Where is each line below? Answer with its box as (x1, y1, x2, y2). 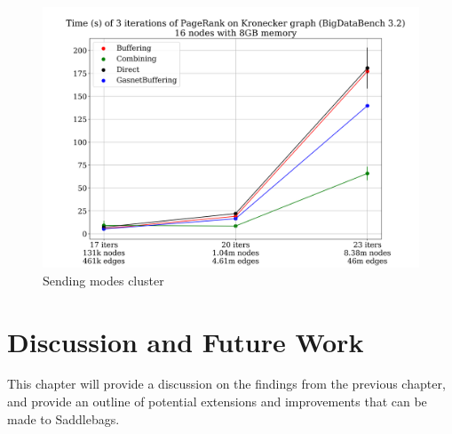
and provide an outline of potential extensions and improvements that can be (7, 392, 427, 411)
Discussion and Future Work (7, 323, 364, 359)
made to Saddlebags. (7, 409, 120, 428)
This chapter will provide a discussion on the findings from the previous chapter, (7, 374, 446, 393)
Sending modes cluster (43, 270, 164, 289)
